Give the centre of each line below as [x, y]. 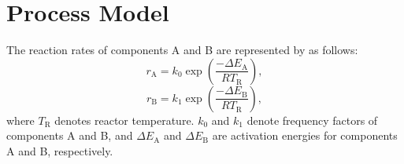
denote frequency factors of [312, 120]
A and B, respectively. [60, 150]
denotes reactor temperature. [124, 120]
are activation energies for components [305, 135]
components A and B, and [70, 135]
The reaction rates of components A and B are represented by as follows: [182, 50]
